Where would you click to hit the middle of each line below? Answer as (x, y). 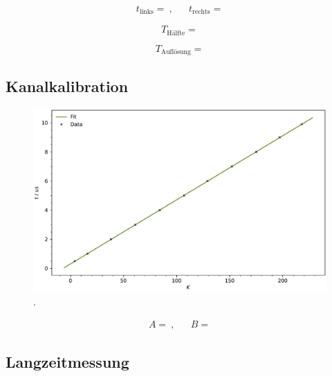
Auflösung (176, 52)
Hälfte (176, 33)
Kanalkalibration (67, 86)
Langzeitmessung (67, 362)
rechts (201, 12)
